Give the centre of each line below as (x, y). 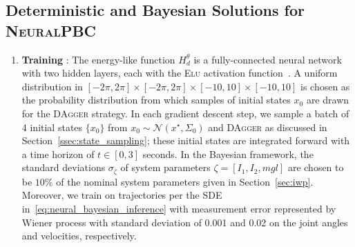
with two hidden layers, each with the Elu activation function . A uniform (180, 73)
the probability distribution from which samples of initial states (156, 100)
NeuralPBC (51, 30)
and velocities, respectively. (79, 236)
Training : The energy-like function (98, 59)
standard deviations (64, 167)
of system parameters (165, 167)
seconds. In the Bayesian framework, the (228, 154)
